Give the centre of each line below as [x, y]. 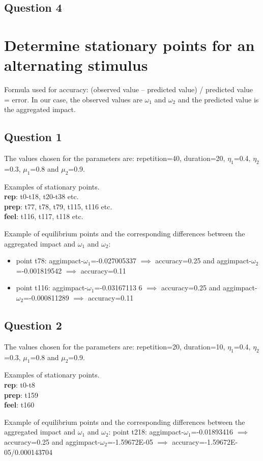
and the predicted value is [218, 99]
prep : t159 [21, 395]
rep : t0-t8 [20, 385]
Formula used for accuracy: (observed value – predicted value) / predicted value [129, 89]
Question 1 [33, 137]
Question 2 [33, 325]
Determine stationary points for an [129, 45]
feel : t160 [19, 405]
